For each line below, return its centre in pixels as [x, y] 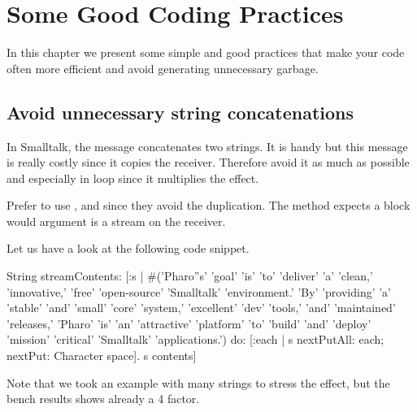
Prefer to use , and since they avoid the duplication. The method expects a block [208, 205]
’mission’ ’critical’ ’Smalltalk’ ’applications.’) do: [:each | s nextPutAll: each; [195, 339]
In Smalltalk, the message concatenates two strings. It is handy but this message [207, 146]
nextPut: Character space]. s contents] [102, 356]
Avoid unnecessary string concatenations [180, 112]
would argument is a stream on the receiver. [116, 221]
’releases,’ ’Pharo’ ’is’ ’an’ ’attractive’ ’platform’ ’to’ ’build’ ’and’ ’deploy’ [189, 323]
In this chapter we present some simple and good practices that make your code [206, 52]
